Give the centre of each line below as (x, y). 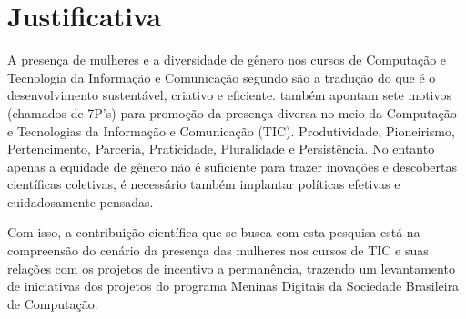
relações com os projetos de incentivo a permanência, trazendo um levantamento (231, 268)
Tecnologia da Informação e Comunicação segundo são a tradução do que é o (222, 77)
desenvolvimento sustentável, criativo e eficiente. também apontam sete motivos (230, 95)
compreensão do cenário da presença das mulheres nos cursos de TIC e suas (218, 250)
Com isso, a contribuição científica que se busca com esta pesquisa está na (214, 232)
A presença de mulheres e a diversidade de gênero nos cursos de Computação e (227, 60)
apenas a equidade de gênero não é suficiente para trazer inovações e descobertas (233, 166)
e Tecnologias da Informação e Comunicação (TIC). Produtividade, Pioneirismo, (231, 130)
